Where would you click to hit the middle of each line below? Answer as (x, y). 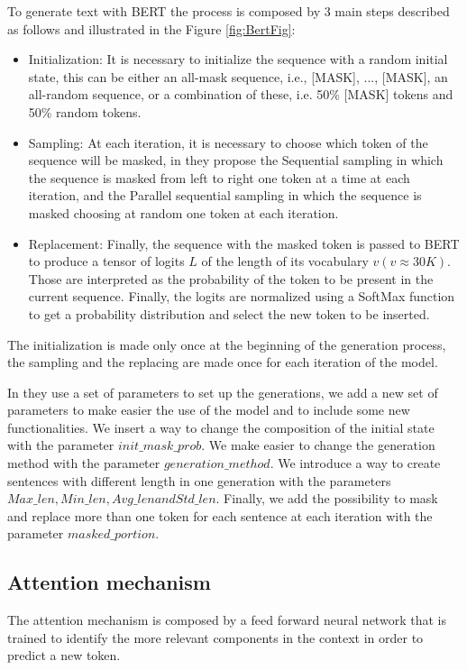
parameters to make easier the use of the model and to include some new (209, 410)
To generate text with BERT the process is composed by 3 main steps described (229, 11)
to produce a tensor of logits (106, 261)
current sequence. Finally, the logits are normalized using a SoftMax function (242, 296)
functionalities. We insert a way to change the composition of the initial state (221, 427)
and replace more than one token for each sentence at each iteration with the (220, 515)
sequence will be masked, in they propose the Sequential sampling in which (236, 160)
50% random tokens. (85, 111)
